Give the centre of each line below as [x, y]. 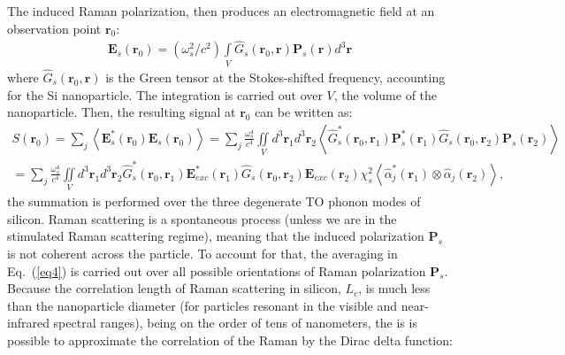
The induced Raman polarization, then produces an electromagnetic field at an [221, 11]
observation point [54, 28]
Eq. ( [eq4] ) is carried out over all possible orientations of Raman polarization [217, 270]
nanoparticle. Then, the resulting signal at [122, 112]
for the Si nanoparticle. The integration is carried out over [165, 94]
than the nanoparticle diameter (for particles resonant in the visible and [202, 305]
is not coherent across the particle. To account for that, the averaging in [202, 253]
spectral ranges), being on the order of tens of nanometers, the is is [235, 323]
